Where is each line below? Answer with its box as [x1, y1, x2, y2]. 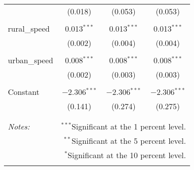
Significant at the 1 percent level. [72, 121, 186, 132]
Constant [8, 86, 39, 97]
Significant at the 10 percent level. [68, 149, 186, 161]
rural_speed [8, 23, 50, 34]
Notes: [8, 121, 30, 132]
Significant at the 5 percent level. [72, 135, 186, 146]
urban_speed [8, 54, 53, 66]
